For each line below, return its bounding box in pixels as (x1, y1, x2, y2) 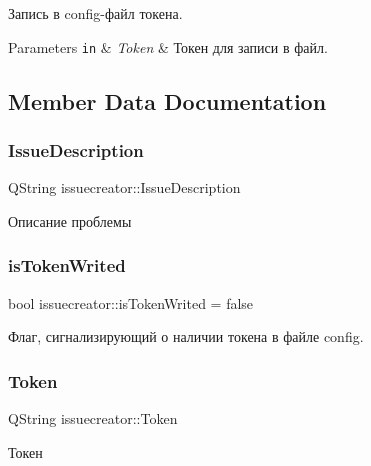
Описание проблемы (8, 210, 132, 231)
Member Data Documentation (8, 85, 327, 116)
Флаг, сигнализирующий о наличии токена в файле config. (8, 326, 364, 347)
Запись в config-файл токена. (8, 3, 183, 23)
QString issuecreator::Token (8, 408, 178, 429)
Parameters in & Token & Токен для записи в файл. (8, 36, 328, 57)
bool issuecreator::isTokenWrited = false (8, 292, 254, 313)
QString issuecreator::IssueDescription (8, 177, 241, 198)
